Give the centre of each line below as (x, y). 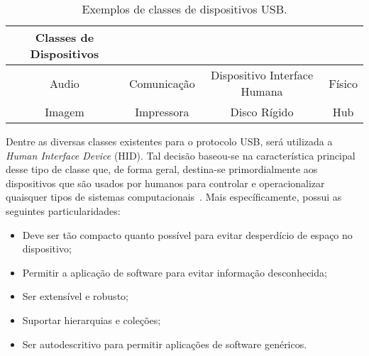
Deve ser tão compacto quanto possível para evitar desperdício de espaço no (187, 234)
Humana (262, 91)
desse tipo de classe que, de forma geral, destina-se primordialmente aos (162, 169)
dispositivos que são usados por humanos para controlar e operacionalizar (165, 183)
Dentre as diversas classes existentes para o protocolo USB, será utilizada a (169, 141)
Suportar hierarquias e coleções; (92, 319)
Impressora (162, 112)
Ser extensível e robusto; (75, 296)
